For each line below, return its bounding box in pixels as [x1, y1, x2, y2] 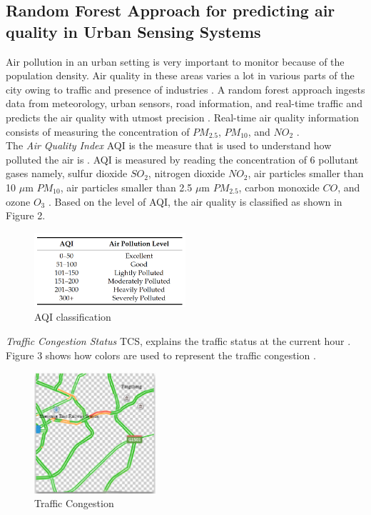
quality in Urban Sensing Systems [6, 20, 261, 42]
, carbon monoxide [238, 179, 320, 194]
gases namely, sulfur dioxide [6, 166, 128, 181]
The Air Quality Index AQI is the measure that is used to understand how [6, 138, 332, 153]
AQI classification [34, 309, 111, 324]
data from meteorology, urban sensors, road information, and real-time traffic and [6, 96, 362, 111]
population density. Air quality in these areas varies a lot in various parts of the [6, 68, 355, 83]
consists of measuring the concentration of [6, 124, 190, 139]
